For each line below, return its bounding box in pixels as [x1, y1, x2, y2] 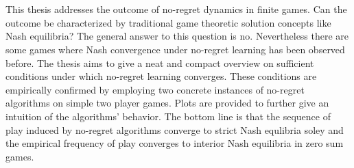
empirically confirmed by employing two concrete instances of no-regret [5, 82, 305, 96]
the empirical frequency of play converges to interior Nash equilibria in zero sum [5, 136, 344, 150]
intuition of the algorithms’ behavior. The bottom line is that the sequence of [5, 109, 331, 123]
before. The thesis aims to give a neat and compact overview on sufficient [5, 55, 314, 70]
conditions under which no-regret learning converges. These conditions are [5, 69, 317, 83]
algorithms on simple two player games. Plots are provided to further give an [5, 96, 329, 110]
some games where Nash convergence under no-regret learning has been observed [5, 42, 345, 56]
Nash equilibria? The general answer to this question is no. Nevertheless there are [5, 29, 349, 43]
